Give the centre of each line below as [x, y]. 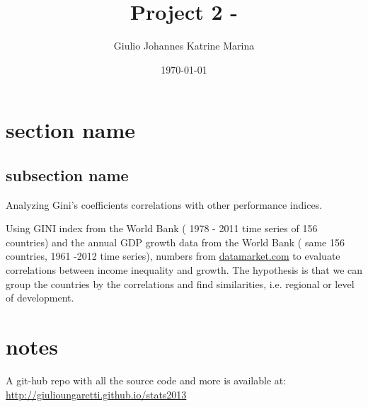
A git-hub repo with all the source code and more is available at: [146, 380]
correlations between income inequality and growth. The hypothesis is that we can [184, 270]
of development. [40, 298]
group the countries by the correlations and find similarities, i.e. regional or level [180, 283]
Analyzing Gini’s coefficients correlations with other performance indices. [164, 204]
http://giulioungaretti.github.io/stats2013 [96, 394]
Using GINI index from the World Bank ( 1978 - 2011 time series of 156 [162, 228]
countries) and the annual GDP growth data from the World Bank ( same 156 [175, 242]
